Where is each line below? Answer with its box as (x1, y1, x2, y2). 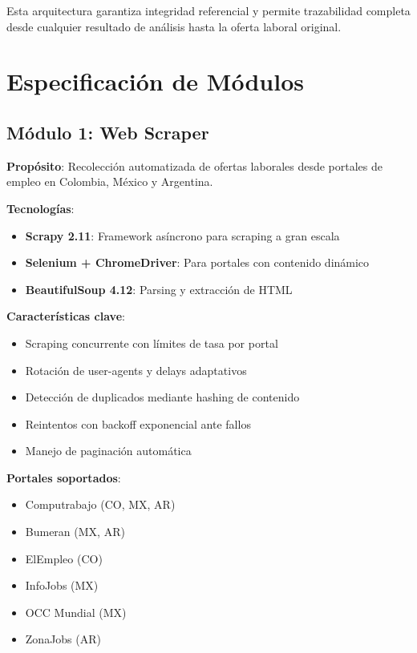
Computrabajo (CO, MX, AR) (25, 496, 176, 513)
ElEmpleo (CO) (25, 550, 103, 566)
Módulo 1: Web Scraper (6, 119, 209, 144)
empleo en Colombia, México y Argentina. (6, 173, 213, 190)
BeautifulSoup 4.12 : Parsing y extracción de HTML (25, 280, 293, 297)
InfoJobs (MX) (25, 577, 99, 594)
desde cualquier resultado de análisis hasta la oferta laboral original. (6, 18, 342, 34)
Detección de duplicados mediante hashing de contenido (25, 389, 300, 405)
